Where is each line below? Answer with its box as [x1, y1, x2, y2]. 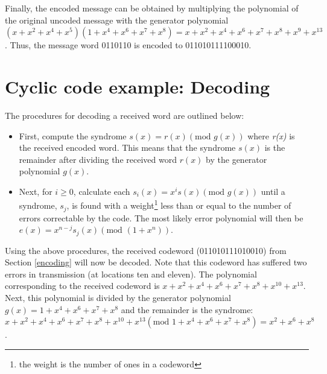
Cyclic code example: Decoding [5, 74, 270, 98]
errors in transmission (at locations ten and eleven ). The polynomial [5, 267, 257, 280]
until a [261, 185, 285, 197]
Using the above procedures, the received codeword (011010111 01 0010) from [5, 244, 287, 256]
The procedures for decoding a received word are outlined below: [5, 109, 244, 121]
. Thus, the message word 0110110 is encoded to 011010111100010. [5, 39, 252, 51]
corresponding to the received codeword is [5, 279, 160, 292]
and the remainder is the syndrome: [121, 303, 253, 315]
